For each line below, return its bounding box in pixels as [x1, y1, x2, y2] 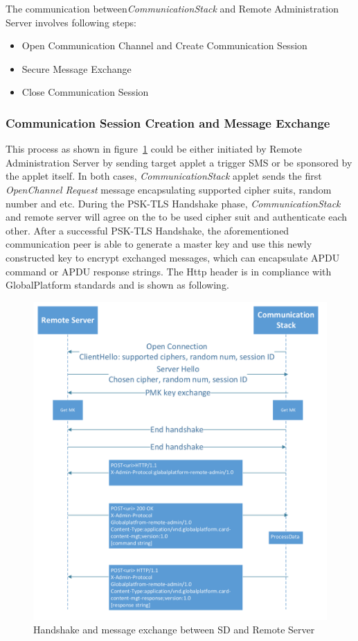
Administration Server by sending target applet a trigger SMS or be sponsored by [6, 155, 352, 169]
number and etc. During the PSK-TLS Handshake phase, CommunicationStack [6, 196, 341, 210]
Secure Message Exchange [21, 61, 132, 76]
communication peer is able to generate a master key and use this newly [6, 237, 312, 251]
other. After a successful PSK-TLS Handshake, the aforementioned [6, 223, 289, 237]
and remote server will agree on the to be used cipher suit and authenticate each [6, 210, 348, 224]
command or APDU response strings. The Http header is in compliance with [6, 264, 332, 278]
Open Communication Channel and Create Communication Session [21, 38, 307, 53]
